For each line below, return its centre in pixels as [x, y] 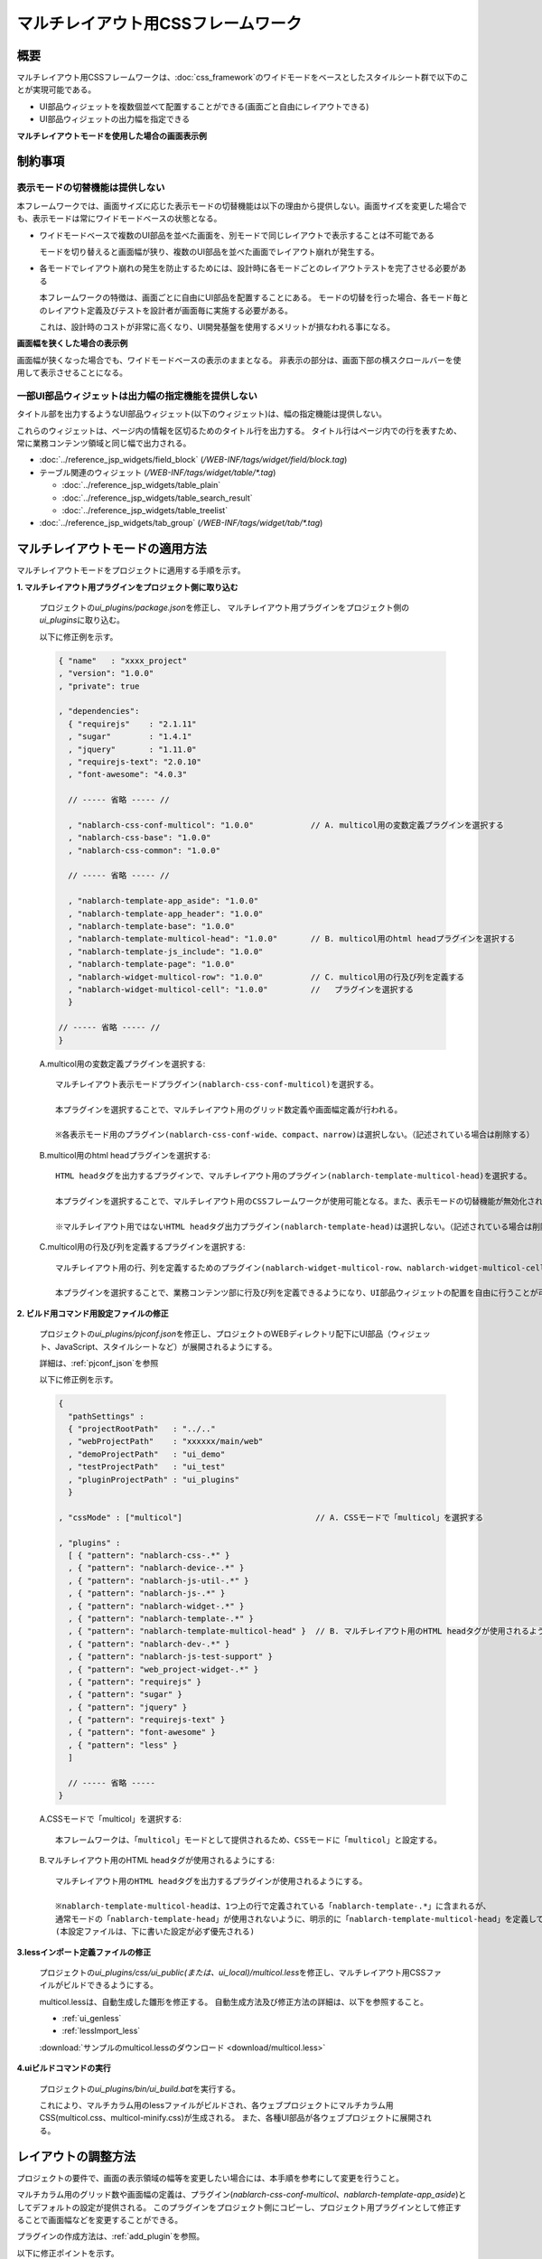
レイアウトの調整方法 [76, 2156]
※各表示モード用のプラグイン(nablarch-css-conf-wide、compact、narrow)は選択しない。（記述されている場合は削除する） [295, 1135]
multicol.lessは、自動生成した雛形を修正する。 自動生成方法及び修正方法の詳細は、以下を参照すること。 [234, 2001]
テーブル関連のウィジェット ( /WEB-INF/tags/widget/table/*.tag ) [158, 472]
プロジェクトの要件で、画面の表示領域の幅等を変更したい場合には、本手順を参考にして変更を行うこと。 [210, 2178]
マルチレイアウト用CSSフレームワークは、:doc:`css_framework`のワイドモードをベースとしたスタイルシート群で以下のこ [243, 78]
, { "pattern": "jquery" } [128, 1707]
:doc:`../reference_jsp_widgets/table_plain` [141, 485]
